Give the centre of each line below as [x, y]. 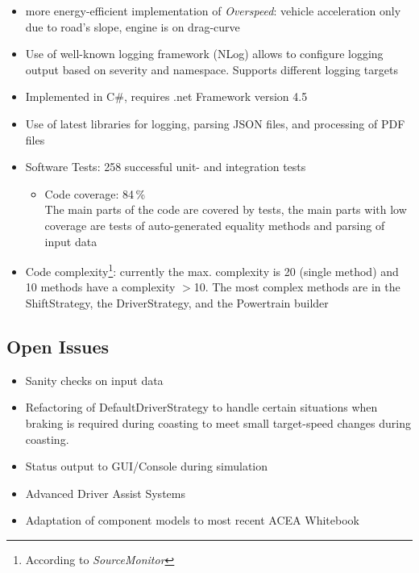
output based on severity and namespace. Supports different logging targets [212, 69]
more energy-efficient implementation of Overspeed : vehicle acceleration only [213, 10]
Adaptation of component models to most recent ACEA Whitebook [192, 520]
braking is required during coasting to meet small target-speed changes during [218, 422]
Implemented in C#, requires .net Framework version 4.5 [166, 96]
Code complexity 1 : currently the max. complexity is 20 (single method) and [212, 270]
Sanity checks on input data [94, 380]
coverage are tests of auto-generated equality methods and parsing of [215, 225]
